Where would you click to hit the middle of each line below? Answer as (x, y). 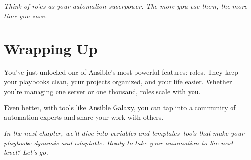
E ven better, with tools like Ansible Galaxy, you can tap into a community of (120, 107)
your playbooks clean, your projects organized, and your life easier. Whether (118, 81)
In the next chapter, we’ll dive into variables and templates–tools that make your (124, 133)
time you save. (26, 15)
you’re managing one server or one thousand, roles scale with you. (102, 91)
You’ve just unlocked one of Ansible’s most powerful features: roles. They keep (121, 72)
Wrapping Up (51, 49)
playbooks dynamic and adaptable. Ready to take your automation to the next (119, 142)
